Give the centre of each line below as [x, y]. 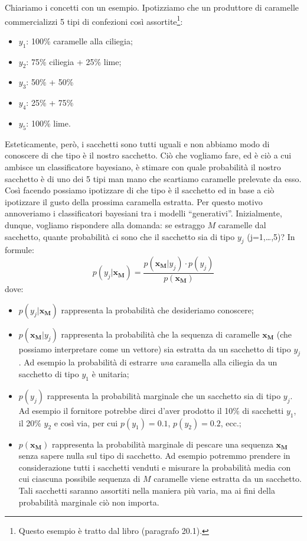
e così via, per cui [86, 422]
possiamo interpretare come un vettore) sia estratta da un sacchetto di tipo [155, 349]
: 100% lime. [48, 123]
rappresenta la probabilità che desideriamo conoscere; [157, 310]
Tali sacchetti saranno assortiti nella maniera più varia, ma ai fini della [147, 490]
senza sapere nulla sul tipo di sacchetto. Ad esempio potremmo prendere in [154, 456]
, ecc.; [231, 422]
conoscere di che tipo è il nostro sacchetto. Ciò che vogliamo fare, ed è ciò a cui [148, 155]
